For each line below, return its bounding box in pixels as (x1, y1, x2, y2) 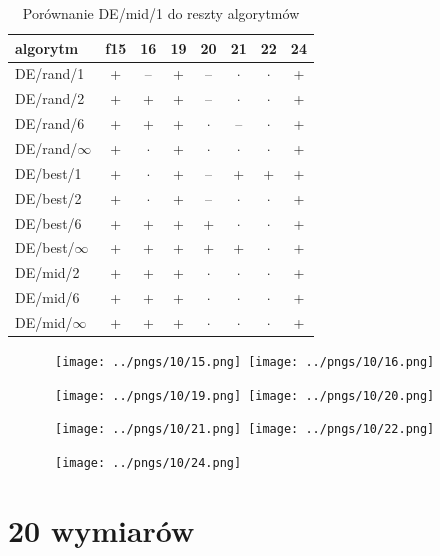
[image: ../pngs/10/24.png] (55, 455, 242, 470)
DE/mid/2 (15, 262, 80, 283)
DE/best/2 (15, 187, 82, 208)
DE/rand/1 (15, 63, 85, 84)
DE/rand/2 (15, 88, 85, 109)
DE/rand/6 (15, 113, 85, 134)
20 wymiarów (8, 509, 195, 550)
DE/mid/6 (15, 287, 80, 308)
